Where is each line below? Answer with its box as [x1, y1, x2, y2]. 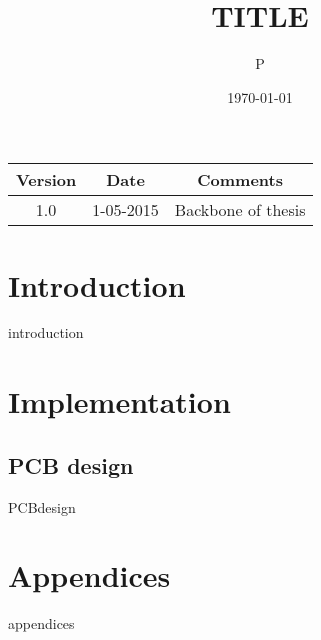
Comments [197, 168, 283, 192]
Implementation [8, 381, 231, 422]
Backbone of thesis [174, 198, 306, 222]
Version [16, 168, 77, 192]
